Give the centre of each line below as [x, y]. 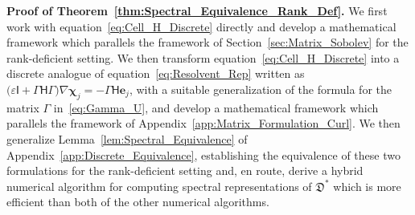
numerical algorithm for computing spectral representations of [159, 186]
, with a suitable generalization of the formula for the [260, 89]
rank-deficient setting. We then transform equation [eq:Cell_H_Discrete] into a [203, 57]
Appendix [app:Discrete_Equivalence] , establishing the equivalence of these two [203, 154]
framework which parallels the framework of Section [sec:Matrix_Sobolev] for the [207, 42]
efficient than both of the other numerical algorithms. [138, 202]
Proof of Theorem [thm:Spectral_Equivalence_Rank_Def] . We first [197, 10]
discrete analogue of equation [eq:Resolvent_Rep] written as [156, 73]
